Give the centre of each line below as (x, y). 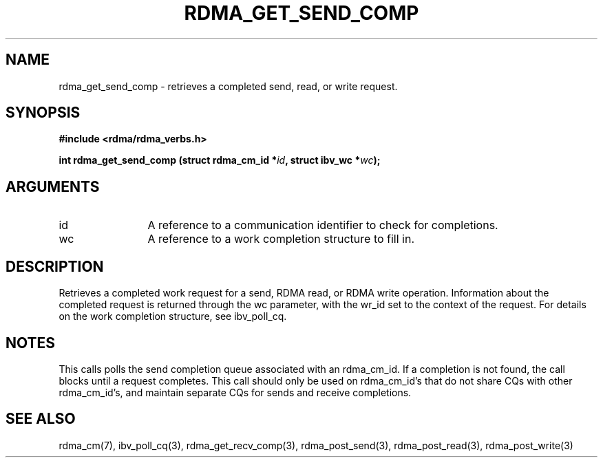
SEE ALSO (41, 419)
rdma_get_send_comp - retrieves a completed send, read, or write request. (228, 86)
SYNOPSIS (43, 113)
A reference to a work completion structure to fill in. (281, 239)
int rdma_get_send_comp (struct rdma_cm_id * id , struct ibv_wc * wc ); (220, 160)
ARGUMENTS (53, 186)
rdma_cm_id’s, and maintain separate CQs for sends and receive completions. (235, 392)
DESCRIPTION (55, 266)
